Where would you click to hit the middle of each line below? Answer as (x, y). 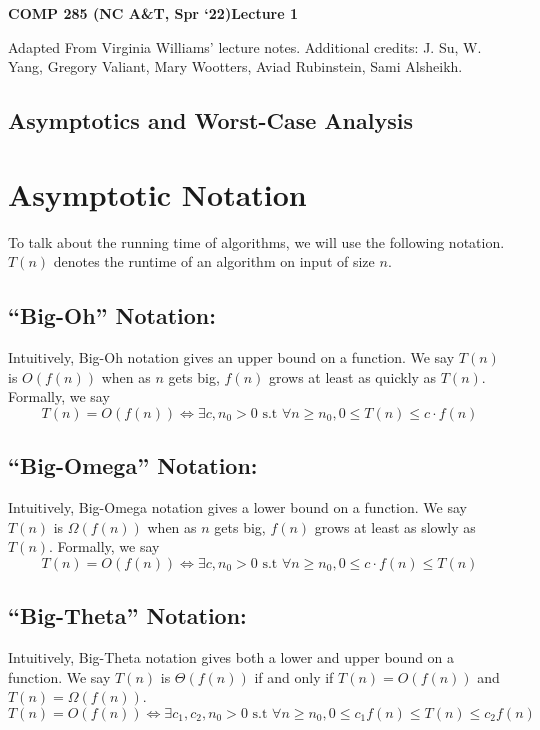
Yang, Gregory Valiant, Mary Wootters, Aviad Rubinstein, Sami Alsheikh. (235, 66)
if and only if (294, 676)
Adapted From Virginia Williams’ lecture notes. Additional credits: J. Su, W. (245, 46)
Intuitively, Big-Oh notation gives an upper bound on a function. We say (231, 357)
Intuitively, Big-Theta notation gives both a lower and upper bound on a (231, 657)
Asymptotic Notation (157, 193)
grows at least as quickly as (352, 376)
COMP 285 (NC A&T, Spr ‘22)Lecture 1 (153, 13)
